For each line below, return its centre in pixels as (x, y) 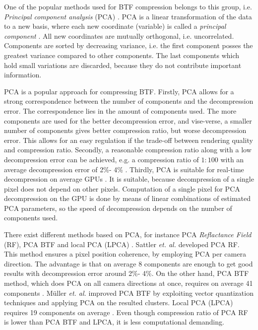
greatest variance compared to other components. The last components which (122, 55)
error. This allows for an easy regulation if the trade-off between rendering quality (129, 140)
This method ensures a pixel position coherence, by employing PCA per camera (125, 254)
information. (23, 75)
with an (232, 159)
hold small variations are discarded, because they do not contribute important (123, 65)
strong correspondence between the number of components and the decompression (129, 101)
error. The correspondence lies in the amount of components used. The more (120, 110)
